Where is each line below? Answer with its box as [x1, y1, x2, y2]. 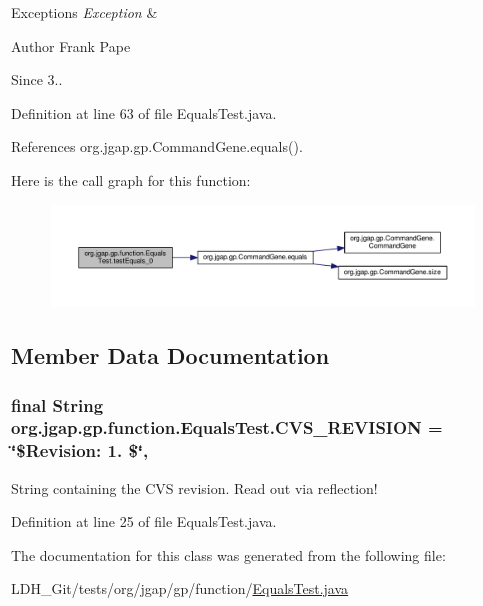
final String [11, 392, 104, 417]
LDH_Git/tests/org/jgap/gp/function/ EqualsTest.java [11, 578, 349, 599]
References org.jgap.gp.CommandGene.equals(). [11, 136, 303, 157]
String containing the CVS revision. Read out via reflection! [11, 477, 378, 498]
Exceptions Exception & [11, 2, 158, 22]
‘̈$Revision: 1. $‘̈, [11, 438, 149, 463]
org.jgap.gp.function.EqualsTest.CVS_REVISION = [11, 415, 443, 440]
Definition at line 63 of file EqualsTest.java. [11, 102, 277, 123]
